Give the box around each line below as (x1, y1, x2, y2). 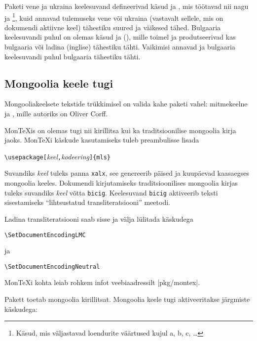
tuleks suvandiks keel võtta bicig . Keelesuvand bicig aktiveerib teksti (4, 187, 218, 197)
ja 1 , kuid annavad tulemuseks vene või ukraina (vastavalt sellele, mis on (4, 11, 223, 23)
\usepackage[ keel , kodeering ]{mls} (4, 151, 110, 161)
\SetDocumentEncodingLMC (4, 231, 86, 239)
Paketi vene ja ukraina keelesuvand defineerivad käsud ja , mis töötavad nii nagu (4, 1, 249, 11)
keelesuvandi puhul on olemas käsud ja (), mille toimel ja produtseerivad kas (4, 32, 236, 42)
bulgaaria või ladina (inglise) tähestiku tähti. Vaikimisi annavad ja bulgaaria (4, 42, 235, 52)
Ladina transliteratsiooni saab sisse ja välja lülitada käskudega (4, 213, 193, 224)
